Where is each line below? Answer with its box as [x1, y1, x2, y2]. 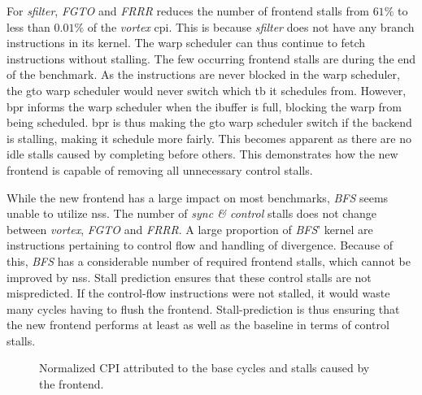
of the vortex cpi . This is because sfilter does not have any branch [87, 18, 415, 35]
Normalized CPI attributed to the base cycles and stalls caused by [39, 359, 370, 376]
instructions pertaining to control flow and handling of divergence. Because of [7, 237, 394, 254]
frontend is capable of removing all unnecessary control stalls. [7, 161, 313, 178]
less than [7, 18, 50, 35]
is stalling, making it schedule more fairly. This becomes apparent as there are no [7, 129, 412, 146]
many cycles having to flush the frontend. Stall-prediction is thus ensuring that [7, 300, 400, 317]
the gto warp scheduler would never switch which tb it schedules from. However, [7, 81, 407, 98]
